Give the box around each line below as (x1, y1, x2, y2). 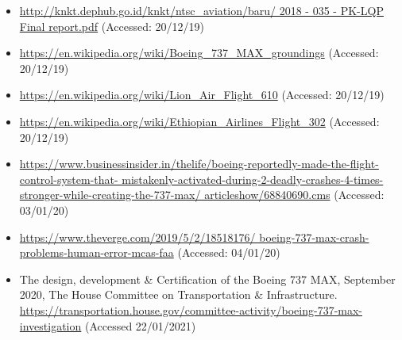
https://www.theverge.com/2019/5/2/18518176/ (19, 228, 256, 245)
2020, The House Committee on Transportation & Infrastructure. (19, 286, 338, 303)
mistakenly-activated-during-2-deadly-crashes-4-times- (122, 170, 384, 187)
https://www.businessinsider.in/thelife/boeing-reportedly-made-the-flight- (19, 155, 379, 172)
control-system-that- (19, 170, 118, 187)
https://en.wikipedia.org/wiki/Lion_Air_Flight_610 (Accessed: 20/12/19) (19, 86, 385, 103)
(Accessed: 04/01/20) (177, 244, 280, 261)
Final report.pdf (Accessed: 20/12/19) (19, 17, 205, 34)
